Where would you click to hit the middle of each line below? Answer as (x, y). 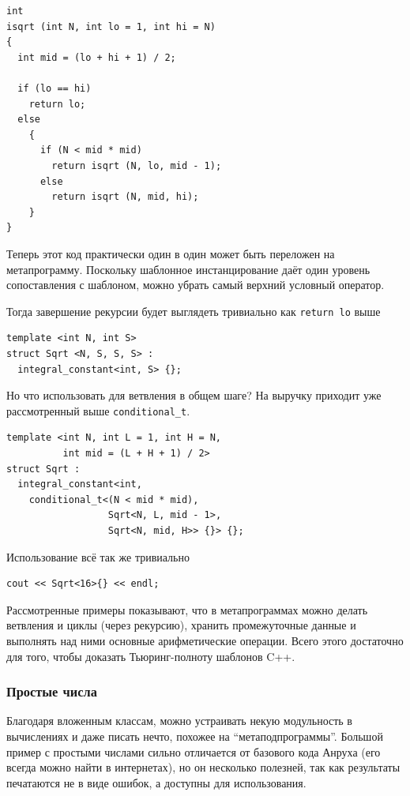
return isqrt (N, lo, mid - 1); (137, 165)
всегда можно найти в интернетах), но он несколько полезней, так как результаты (203, 767)
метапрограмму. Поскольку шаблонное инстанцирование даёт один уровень (188, 269)
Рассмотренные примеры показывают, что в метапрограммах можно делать (187, 609)
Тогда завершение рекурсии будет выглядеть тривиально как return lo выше (194, 311)
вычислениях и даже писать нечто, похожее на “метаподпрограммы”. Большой (195, 736)
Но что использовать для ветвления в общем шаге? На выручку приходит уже (194, 395)
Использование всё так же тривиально (98, 556)
